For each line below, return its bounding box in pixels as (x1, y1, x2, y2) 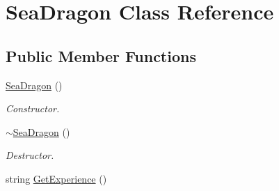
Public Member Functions (6, 45, 196, 66)
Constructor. (6, 101, 60, 116)
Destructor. (6, 148, 54, 162)
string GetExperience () (6, 171, 107, 185)
